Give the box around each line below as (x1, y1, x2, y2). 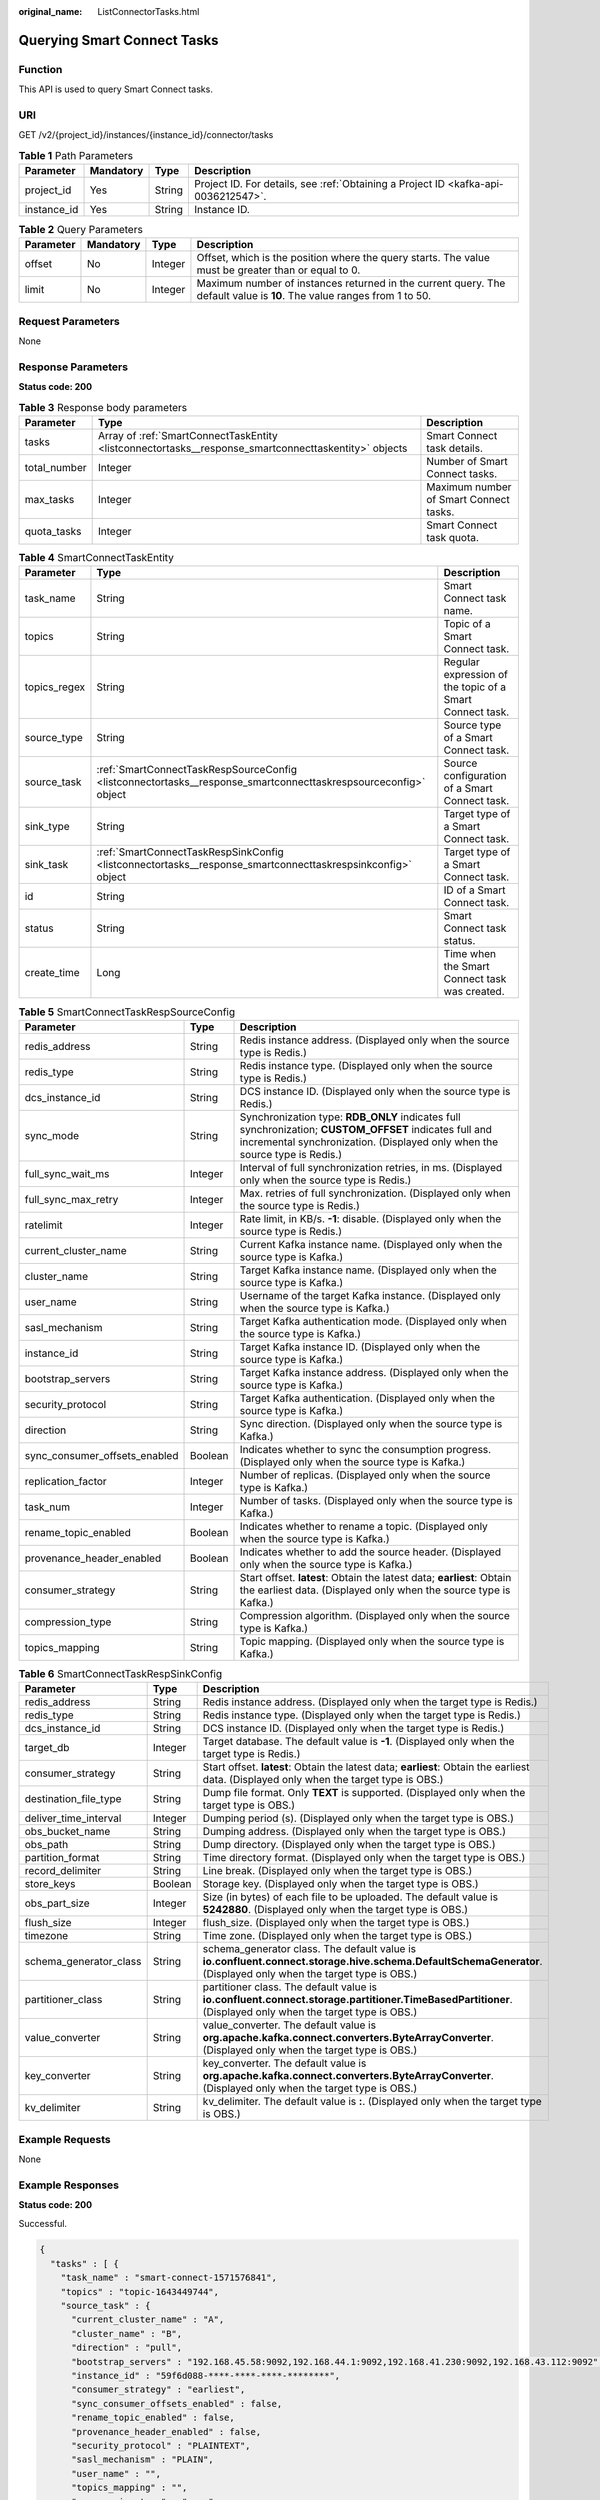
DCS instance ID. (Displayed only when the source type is (239, 1084, 511, 1098)
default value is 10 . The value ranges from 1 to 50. (196, 289, 432, 303)
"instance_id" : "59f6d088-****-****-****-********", (71, 2370, 341, 2381)
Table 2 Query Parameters (18, 223, 144, 237)
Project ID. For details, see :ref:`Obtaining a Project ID (193, 177, 445, 191)
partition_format (24, 1851, 100, 1865)
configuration (443, 769, 507, 783)
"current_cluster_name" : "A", (71, 2314, 225, 2325)
